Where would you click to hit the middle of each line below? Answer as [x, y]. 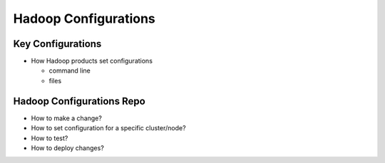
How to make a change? [67, 118]
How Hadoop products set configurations [92, 61]
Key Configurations [57, 44]
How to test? [50, 138]
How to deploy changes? [68, 148]
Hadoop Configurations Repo [79, 101]
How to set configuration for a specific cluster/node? [108, 128]
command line [70, 70]
